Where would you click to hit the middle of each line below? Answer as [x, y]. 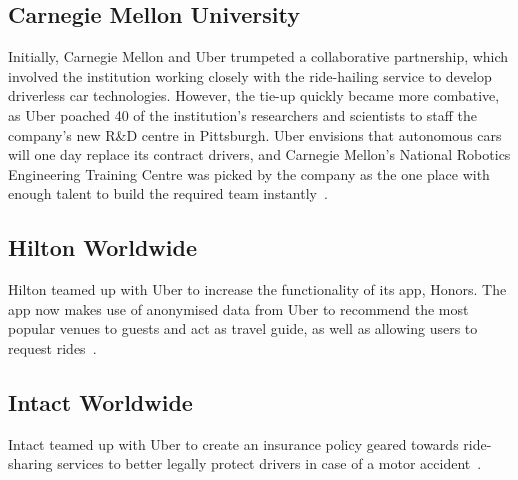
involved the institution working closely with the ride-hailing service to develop [250, 75]
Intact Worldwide [100, 401]
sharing [30, 463]
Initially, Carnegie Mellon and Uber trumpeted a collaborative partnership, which [258, 56]
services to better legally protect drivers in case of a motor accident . [269, 463]
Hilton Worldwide [102, 247]
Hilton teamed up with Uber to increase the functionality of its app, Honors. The [257, 289]
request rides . [52, 347]
